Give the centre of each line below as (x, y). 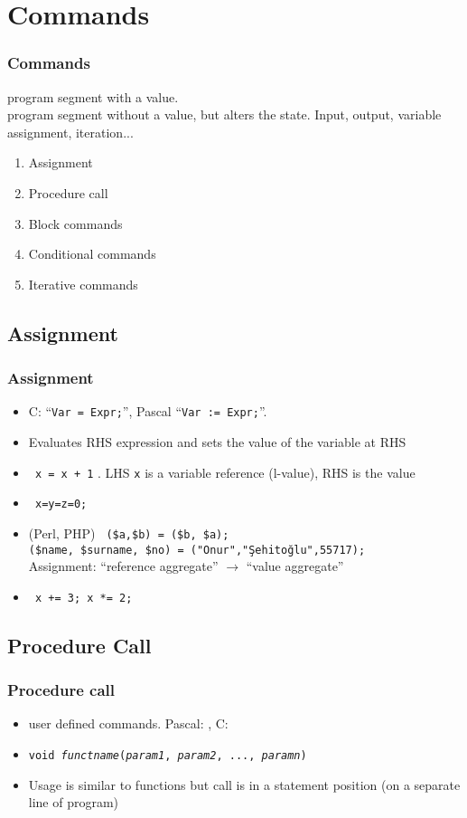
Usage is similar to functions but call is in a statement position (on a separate (244, 784)
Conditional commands (92, 254)
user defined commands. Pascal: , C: (128, 723)
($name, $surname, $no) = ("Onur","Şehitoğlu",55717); (197, 550)
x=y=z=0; (61, 504)
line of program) (74, 802)
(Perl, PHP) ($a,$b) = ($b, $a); (129, 533)
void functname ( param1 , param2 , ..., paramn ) (168, 756)
